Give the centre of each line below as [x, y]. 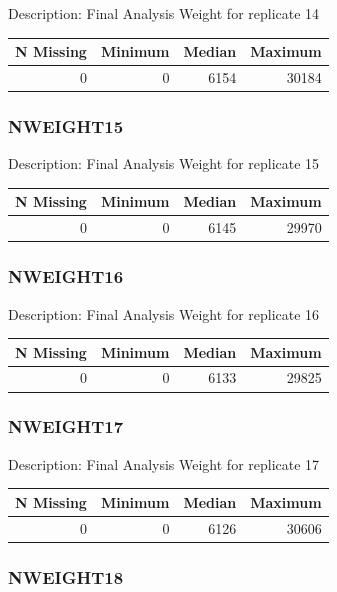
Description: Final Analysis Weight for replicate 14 [164, 13]
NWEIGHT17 [66, 426]
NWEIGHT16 [66, 276]
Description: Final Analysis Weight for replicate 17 [164, 463]
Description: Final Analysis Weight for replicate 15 [164, 163]
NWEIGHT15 [66, 125]
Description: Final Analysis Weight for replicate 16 [164, 313]
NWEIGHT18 [66, 576]
